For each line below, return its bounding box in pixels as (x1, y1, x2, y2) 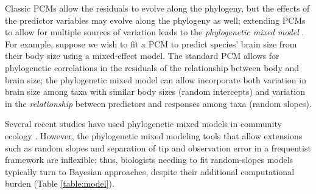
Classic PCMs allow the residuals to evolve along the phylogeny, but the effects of (5, 2, 310, 14)
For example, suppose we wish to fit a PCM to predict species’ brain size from (5, 37, 297, 50)
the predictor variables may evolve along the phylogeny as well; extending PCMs (5, 13, 306, 26)
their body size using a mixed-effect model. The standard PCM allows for (5, 49, 279, 62)
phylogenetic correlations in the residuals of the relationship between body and (5, 61, 300, 74)
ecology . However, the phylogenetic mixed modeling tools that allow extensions (5, 129, 303, 142)
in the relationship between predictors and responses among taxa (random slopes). (5, 97, 312, 109)
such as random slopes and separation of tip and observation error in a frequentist (5, 141, 311, 154)
